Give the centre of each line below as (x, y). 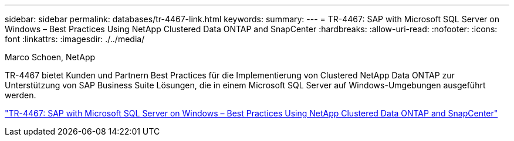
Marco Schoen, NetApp (50, 57)
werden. (21, 95)
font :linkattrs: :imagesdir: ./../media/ (75, 39)
